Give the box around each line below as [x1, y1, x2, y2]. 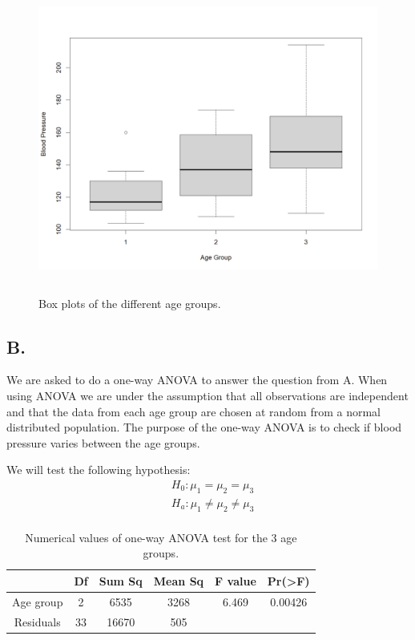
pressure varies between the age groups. [6, 434, 200, 451]
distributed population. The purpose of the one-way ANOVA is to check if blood [6, 419, 402, 435]
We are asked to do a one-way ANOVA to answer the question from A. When [6, 371, 388, 388]
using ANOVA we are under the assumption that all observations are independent [6, 387, 409, 403]
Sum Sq [99, 572, 143, 589]
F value [215, 572, 256, 589]
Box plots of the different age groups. [38, 294, 221, 311]
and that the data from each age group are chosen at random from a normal [6, 403, 381, 419]
